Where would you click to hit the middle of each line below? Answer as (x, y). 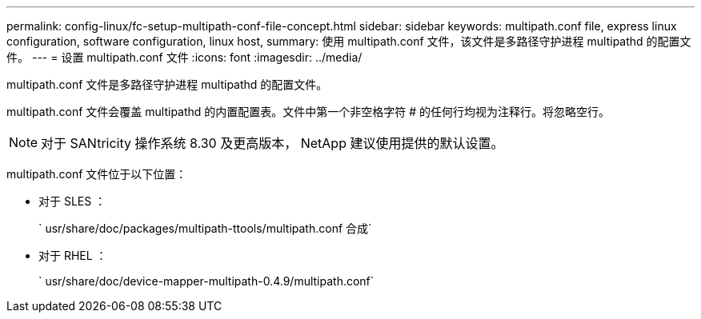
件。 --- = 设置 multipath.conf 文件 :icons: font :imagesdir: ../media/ (184, 57)
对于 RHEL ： (73, 255)
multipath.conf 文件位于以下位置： (97, 174)
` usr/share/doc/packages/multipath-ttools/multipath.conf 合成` (205, 228)
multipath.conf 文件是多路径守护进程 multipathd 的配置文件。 (167, 84)
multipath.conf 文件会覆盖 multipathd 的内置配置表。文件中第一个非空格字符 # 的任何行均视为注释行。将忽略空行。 (308, 112)
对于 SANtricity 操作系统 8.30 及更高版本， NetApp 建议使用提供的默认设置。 (272, 143)
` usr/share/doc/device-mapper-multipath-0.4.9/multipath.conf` (206, 281)
